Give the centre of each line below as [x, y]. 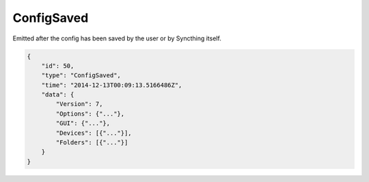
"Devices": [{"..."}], [94, 133]
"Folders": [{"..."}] [92, 143]
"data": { [58, 95]
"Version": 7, [79, 104]
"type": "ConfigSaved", [81, 76]
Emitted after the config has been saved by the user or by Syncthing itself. [117, 38]
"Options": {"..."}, [90, 114]
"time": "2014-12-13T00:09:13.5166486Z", [112, 85]
